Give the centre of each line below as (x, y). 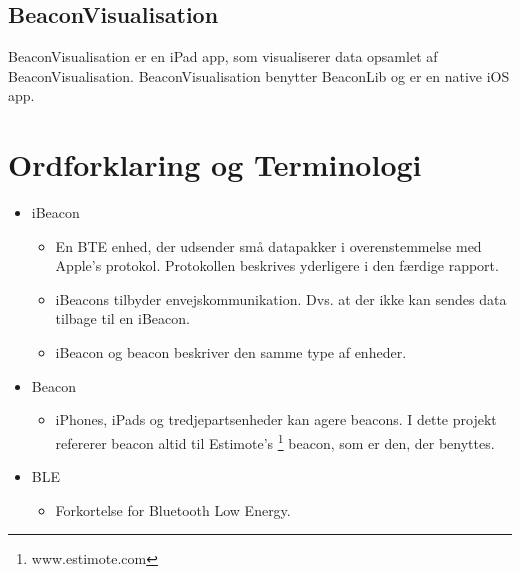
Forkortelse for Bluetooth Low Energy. (173, 509)
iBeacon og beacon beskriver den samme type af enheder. (231, 352)
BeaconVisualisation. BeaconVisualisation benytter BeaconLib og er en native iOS (259, 75)
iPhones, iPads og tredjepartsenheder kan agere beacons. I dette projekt (276, 419)
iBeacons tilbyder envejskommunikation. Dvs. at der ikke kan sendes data (281, 298)
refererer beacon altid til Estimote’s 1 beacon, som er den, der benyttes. (275, 441)
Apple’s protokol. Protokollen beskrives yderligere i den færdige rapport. (277, 265)
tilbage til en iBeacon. (122, 318)
